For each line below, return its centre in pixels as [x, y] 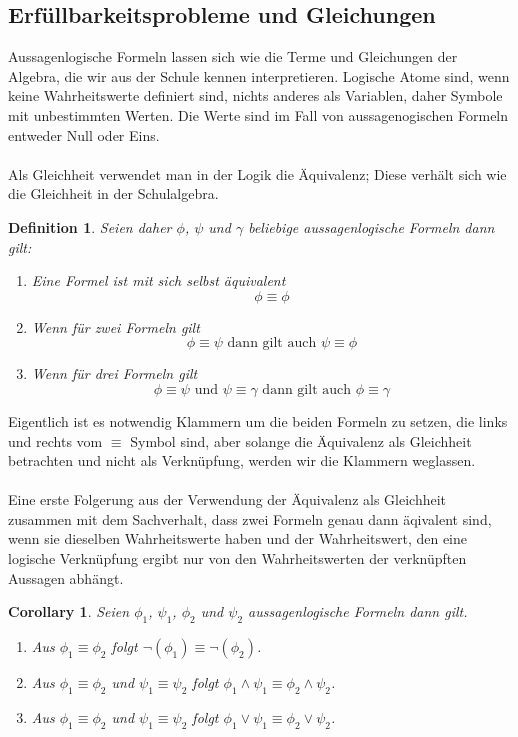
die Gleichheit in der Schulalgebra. [113, 193]
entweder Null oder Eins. [84, 134]
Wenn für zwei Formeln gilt [115, 326]
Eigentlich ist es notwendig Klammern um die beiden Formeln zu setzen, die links [258, 420]
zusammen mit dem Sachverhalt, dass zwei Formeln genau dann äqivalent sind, [250, 518]
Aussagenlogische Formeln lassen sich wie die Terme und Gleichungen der [233, 56]
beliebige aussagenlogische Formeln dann [371, 226]
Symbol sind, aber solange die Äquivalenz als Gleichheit [301, 440]
